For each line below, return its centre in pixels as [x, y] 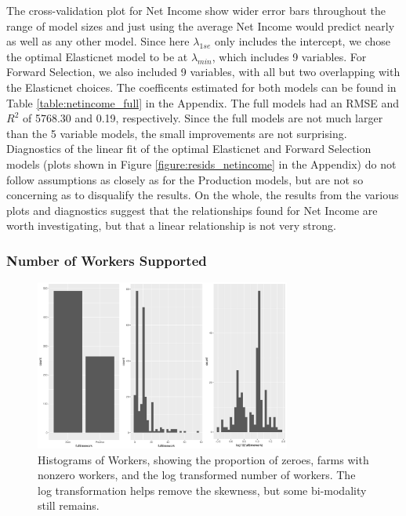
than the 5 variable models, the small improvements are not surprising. [177, 133]
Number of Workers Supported [107, 260]
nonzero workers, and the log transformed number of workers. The [197, 475]
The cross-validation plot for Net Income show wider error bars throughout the [196, 10]
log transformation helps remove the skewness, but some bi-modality [202, 490]
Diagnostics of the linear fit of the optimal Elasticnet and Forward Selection [189, 149]
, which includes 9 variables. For [289, 56]
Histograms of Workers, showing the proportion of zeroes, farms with [203, 459]
